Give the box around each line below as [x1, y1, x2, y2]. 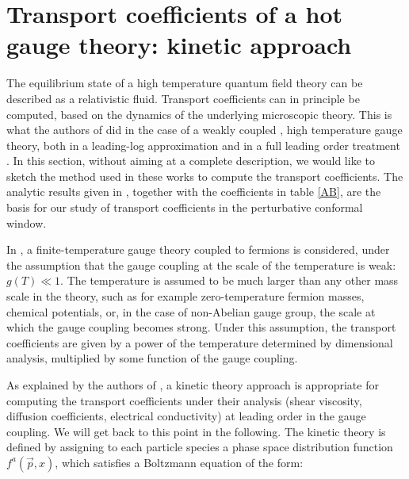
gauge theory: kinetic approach [6, 29, 352, 61]
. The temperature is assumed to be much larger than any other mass [60, 272, 399, 289]
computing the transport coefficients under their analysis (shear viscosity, [6, 392, 362, 408]
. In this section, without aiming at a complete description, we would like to [6, 152, 375, 169]
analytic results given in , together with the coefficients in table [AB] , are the [6, 183, 381, 200]
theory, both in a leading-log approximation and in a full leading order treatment [6, 136, 400, 153]
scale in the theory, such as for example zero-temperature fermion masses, [6, 288, 365, 305]
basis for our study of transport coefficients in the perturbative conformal [6, 199, 363, 216]
